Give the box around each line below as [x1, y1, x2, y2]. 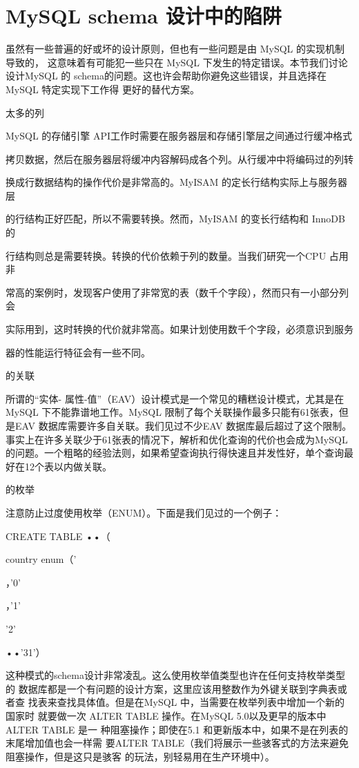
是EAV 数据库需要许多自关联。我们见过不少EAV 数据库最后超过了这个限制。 [6, 419, 352, 432]
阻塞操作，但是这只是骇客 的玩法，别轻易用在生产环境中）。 [6, 749, 275, 763]
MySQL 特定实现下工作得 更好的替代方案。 [6, 81, 200, 96]
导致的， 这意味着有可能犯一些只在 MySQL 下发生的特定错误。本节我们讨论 [6, 55, 348, 69]
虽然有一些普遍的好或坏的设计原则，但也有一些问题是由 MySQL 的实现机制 [6, 41, 345, 56]
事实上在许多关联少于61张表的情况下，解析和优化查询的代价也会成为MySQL [6, 432, 348, 446]
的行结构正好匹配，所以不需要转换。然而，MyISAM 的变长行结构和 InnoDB [6, 211, 345, 226]
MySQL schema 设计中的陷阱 [6, 1, 282, 30]
